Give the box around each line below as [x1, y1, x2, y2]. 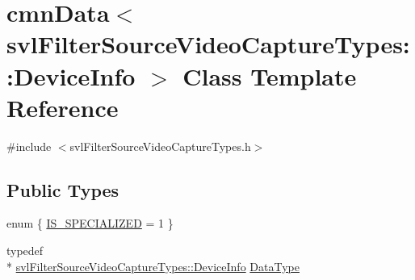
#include [6, 137, 52, 154]
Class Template [182, 59, 357, 92]
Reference [6, 90, 119, 123]
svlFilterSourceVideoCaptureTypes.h [69, 137, 251, 154]
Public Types [6, 177, 119, 202]
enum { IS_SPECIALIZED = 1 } [6, 215, 174, 232]
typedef [6, 242, 44, 259]
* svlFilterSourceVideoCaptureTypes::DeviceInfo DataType [6, 257, 300, 274]
